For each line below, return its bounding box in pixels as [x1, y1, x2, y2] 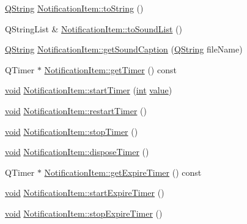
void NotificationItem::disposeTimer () [5, 145, 149, 158]
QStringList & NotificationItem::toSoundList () [5, 22, 182, 35]
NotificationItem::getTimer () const [44, 63, 177, 76]
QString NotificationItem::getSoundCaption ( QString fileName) [5, 43, 243, 56]
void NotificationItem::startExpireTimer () [5, 186, 164, 199]
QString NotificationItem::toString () [5, 2, 144, 14]
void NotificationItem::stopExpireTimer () [5, 206, 163, 219]
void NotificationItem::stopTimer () [5, 125, 138, 137]
